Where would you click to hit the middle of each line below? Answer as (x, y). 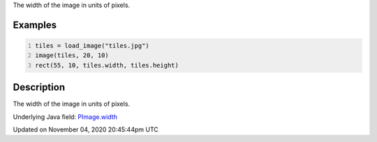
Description (39, 87)
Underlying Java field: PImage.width (65, 117)
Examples (35, 25)
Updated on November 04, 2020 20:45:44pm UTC (86, 129)
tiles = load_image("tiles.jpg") (92, 46)
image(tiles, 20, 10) (72, 55)
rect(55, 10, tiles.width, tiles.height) (107, 65)
